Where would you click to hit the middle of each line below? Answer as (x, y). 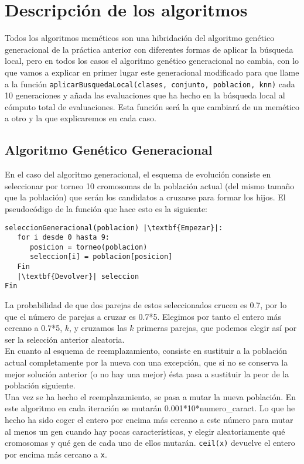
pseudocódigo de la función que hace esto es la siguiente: (106, 208)
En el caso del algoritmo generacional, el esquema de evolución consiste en (138, 174)
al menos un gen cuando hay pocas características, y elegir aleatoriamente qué (145, 431)
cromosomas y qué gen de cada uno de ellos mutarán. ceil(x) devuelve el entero (150, 443)
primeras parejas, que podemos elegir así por (217, 328)
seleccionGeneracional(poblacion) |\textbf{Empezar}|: (114, 228)
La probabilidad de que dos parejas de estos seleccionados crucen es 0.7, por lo (146, 305)
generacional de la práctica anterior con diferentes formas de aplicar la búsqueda (149, 49)
